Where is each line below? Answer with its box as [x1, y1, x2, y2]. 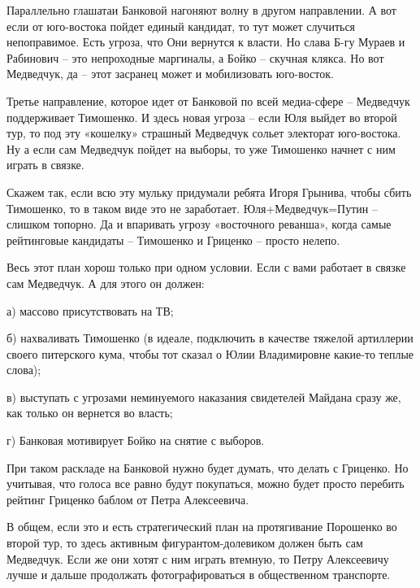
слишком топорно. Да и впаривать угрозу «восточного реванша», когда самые [6, 216, 392, 233]
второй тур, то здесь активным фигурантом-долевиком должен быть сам [6, 534, 363, 551]
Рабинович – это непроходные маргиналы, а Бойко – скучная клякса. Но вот [6, 49, 384, 66]
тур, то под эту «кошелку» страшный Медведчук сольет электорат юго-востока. [6, 124, 401, 142]
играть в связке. [6, 156, 84, 173]
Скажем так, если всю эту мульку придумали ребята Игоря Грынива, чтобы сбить [6, 183, 412, 200]
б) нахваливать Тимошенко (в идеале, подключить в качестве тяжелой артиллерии [6, 329, 414, 346]
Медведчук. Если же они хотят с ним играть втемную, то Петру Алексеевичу [6, 550, 389, 567]
